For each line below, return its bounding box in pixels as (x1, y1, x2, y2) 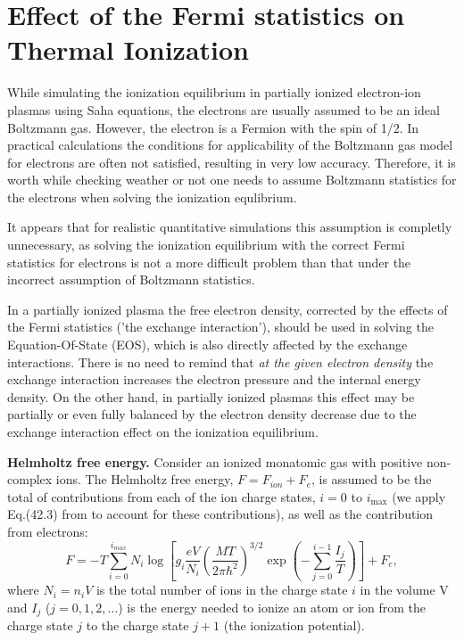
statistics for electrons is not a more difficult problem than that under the (7, 252, 411, 271)
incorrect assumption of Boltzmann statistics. (7, 270, 255, 289)
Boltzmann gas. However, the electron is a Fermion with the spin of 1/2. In (7, 118, 419, 136)
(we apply (392, 487, 446, 505)
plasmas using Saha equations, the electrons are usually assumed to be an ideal (7, 100, 440, 119)
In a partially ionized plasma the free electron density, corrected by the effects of (7, 300, 448, 318)
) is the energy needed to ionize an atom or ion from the (118, 597, 426, 616)
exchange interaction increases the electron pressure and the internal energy (7, 370, 421, 389)
